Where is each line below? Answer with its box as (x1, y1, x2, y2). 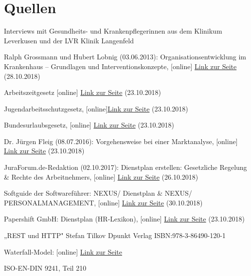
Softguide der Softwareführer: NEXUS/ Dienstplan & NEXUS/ (4, 188, 192, 198)
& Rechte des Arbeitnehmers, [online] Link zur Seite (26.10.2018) (4, 171, 198, 182)
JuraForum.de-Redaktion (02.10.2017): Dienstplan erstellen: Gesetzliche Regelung (4, 162, 247, 172)
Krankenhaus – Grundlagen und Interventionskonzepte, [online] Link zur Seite (4, 61, 237, 71)
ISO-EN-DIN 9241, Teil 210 (4, 263, 87, 273)
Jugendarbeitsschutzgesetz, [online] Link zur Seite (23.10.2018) (4, 103, 188, 113)
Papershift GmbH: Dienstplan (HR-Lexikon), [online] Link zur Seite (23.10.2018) (4, 214, 245, 224)
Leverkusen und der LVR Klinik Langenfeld (4, 35, 134, 45)
